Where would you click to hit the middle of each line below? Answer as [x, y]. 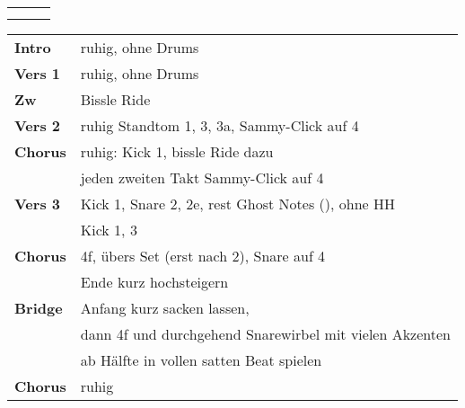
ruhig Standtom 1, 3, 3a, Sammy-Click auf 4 [219, 125]
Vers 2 [37, 125]
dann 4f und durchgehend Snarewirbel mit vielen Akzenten [265, 334]
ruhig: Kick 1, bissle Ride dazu [177, 151]
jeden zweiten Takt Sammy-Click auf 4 [202, 177]
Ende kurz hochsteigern [154, 282]
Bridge [39, 308]
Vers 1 [37, 73]
